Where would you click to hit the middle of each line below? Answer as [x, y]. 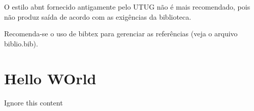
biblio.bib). [21, 43]
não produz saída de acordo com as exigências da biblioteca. [98, 16]
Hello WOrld [50, 78]
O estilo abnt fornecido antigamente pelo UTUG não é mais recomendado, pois [127, 7]
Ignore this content [34, 102]
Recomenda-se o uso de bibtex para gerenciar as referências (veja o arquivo [121, 34]
